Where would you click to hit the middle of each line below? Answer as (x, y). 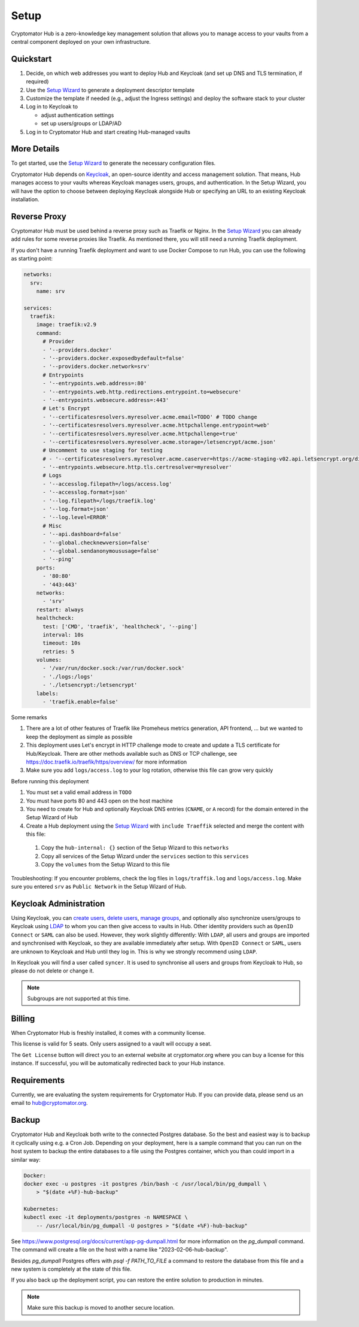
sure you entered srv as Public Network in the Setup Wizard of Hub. (99, 887)
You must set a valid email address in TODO (79, 792)
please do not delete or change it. (53, 971)
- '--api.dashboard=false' (82, 534)
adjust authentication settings (77, 115)
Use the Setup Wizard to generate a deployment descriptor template (110, 90)
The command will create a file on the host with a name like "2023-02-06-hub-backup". (120, 1250)
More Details (35, 149)
